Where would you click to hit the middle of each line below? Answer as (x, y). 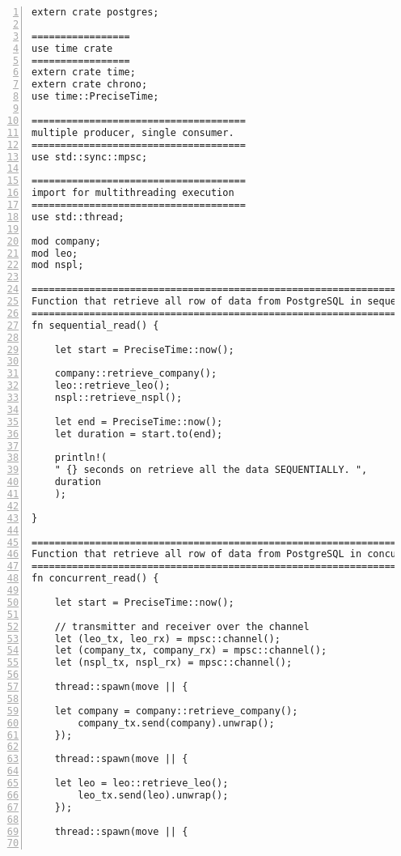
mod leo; (55, 253)
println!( (81, 458)
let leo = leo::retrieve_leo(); (141, 783)
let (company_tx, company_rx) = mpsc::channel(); (191, 651)
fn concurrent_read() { (95, 579)
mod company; (66, 241)
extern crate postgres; (95, 12)
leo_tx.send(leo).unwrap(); (153, 795)
